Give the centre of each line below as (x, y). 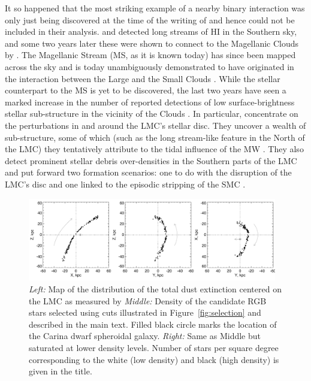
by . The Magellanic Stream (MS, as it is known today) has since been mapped (150, 55)
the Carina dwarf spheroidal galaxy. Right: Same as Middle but (145, 336)
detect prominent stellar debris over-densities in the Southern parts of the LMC (151, 160)
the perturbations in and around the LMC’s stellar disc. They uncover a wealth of (155, 125)
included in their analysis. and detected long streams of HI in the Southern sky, (151, 31)
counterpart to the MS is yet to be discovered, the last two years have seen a (146, 90)
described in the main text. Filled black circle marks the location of (153, 324)
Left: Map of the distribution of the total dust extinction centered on (155, 289)
